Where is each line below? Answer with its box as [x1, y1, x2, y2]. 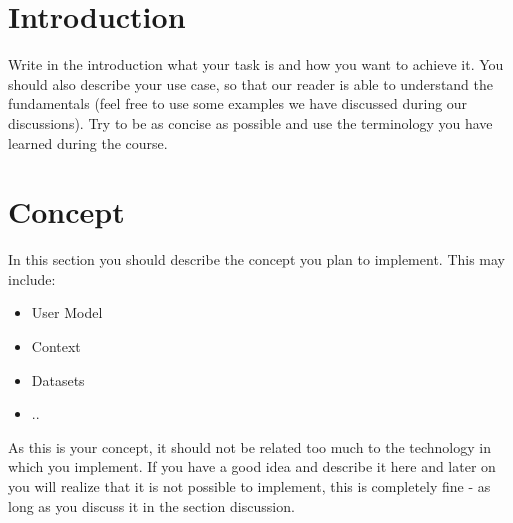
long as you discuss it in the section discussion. [8, 495, 295, 516]
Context [31, 336, 81, 356]
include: [8, 268, 56, 289]
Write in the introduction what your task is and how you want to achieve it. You [8, 54, 504, 75]
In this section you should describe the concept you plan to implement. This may [8, 249, 506, 270]
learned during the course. [8, 132, 168, 153]
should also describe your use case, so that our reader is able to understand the [8, 73, 494, 94]
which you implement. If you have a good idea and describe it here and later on [8, 456, 496, 477]
